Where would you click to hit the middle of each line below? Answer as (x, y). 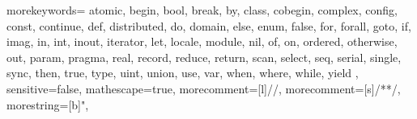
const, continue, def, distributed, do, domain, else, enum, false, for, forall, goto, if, (209, 25)
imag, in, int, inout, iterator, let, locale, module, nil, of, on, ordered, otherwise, (202, 41)
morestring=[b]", (48, 104)
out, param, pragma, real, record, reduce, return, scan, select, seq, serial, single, (204, 57)
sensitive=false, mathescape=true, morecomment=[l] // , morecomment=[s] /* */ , (204, 88)
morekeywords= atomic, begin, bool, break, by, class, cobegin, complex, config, (202, 10)
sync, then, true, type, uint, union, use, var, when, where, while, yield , (183, 73)
